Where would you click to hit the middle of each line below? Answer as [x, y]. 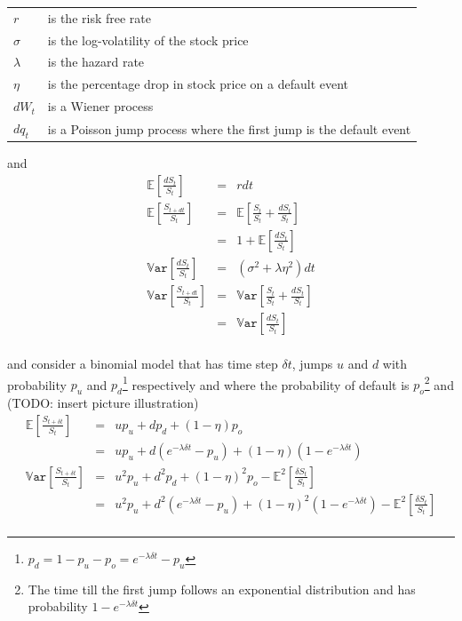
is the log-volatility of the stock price [148, 40]
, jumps [312, 364]
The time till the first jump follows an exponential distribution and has [222, 589]
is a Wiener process [100, 106]
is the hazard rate [96, 62]
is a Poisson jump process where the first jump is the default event [229, 128]
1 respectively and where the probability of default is [266, 383]
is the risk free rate [99, 17]
